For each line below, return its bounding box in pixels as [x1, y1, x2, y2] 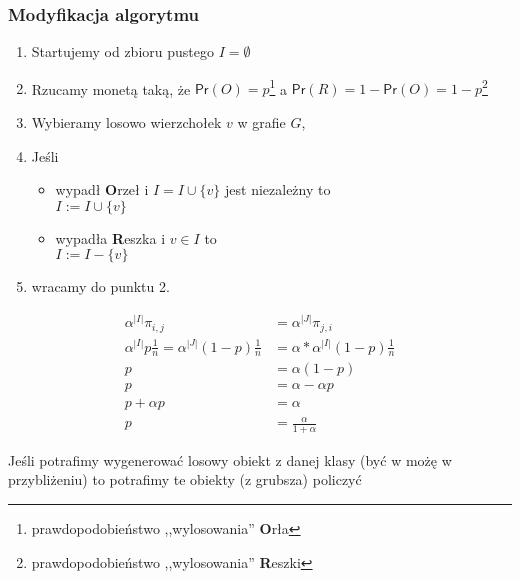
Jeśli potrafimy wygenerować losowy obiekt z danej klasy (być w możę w [8, 449, 452, 470]
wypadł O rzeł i [55, 179, 149, 200]
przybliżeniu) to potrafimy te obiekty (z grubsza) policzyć [8, 469, 362, 490]
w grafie [237, 112, 286, 133]
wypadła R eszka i [55, 227, 166, 248]
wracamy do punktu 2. [31, 276, 170, 297]
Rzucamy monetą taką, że [31, 78, 191, 99]
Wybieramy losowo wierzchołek [31, 112, 222, 133]
